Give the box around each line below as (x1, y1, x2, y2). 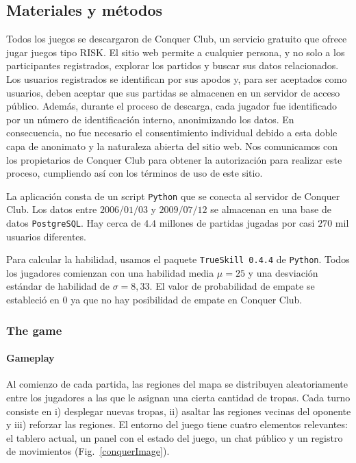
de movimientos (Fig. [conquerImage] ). (6, 444, 170, 458)
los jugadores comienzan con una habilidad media (6, 265, 214, 279)
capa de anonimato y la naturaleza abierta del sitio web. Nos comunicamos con (6, 138, 338, 153)
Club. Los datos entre (6, 202, 97, 216)
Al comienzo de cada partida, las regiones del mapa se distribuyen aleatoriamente (6, 377, 348, 391)
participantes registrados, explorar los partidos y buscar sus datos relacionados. (6, 58, 339, 73)
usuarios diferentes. (6, 229, 86, 243)
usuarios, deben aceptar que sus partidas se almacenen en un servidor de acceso (6, 85, 340, 99)
